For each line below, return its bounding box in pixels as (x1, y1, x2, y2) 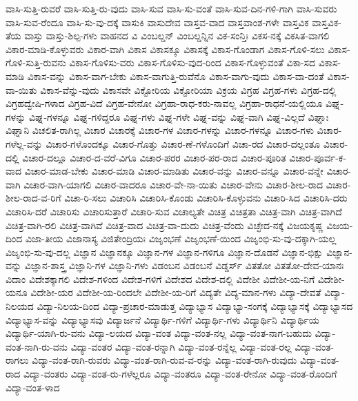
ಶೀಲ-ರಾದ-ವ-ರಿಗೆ (6, 190, 61, 205)
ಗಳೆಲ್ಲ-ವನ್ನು (6, 136, 43, 150)
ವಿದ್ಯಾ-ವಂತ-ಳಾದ (6, 380, 60, 394)
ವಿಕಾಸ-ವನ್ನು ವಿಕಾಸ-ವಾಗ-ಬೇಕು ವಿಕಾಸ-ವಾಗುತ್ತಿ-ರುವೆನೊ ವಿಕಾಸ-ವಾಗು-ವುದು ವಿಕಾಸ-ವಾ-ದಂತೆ (27, 68, 324, 83)
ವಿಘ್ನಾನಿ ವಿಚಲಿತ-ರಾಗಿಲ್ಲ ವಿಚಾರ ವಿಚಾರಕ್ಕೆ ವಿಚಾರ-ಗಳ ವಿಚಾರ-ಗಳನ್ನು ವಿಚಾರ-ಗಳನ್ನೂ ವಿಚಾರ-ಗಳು (6, 123, 314, 137)
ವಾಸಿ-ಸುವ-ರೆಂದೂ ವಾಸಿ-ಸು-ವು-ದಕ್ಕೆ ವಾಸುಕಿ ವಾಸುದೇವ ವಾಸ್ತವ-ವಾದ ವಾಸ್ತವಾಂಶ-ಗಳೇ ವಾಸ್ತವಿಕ (6, 14, 309, 29)
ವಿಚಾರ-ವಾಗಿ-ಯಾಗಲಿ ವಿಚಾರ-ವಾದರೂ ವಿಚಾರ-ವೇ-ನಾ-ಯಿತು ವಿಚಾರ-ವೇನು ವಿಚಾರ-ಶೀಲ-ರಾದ (23, 177, 324, 191)
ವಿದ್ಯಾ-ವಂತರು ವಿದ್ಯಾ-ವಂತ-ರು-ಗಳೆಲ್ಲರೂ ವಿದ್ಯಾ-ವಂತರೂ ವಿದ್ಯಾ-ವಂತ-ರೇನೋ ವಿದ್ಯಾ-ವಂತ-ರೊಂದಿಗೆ (23, 366, 337, 381)
